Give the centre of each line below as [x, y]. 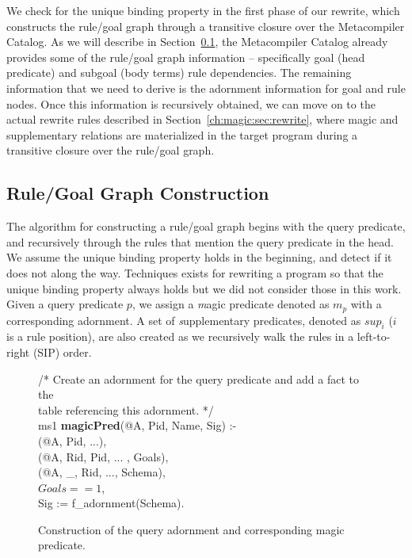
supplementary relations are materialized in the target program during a [182, 134]
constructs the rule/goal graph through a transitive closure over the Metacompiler [206, 26]
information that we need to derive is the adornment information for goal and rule [206, 88]
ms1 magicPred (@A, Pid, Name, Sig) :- [137, 425]
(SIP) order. [62, 352]
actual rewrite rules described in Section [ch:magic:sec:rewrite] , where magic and [202, 119]
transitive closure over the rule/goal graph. [111, 150]
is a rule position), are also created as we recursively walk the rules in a [180, 336]
